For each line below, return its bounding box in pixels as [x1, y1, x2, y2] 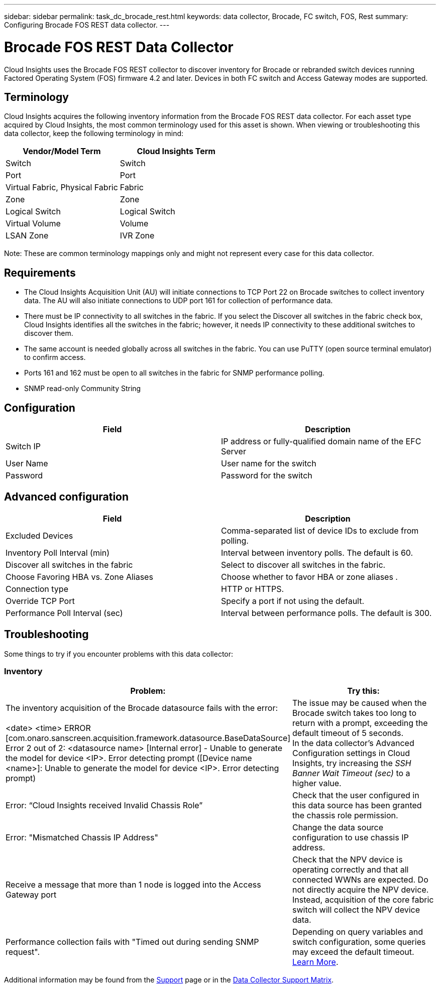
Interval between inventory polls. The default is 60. [221, 547, 413, 558]
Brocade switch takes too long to [292, 708, 416, 718]
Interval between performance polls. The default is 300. [221, 607, 432, 618]
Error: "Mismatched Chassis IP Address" [6, 832, 158, 843]
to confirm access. [24, 353, 86, 362]
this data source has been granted [292, 800, 422, 811]
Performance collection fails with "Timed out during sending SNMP [6, 937, 259, 947]
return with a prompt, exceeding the [292, 718, 428, 728]
